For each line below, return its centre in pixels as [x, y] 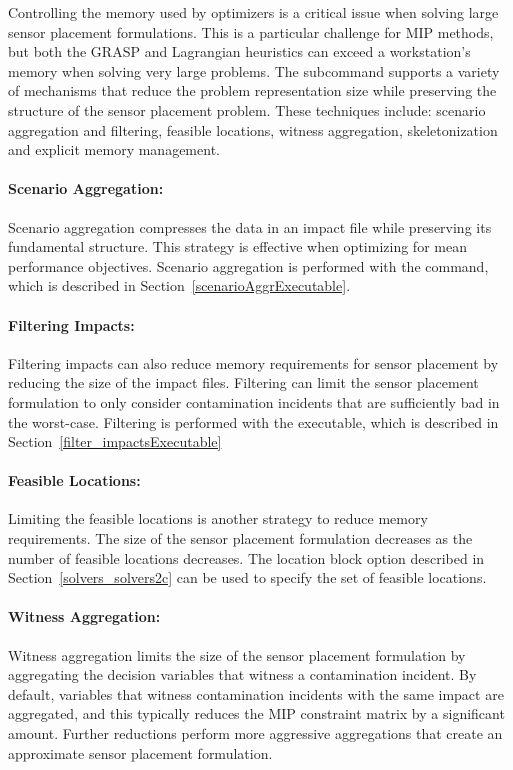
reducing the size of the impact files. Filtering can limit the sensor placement [243, 382]
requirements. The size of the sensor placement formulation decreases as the [240, 538]
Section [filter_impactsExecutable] [115, 441]
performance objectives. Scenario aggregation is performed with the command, [248, 265]
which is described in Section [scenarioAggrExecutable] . [179, 285]
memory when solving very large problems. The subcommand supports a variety [254, 70]
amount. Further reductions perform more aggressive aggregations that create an [255, 733]
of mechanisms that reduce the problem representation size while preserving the [252, 90]
